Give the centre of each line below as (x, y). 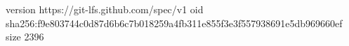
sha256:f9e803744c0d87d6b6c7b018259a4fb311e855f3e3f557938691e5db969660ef (174, 23)
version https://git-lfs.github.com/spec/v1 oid (105, 9)
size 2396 (25, 37)
